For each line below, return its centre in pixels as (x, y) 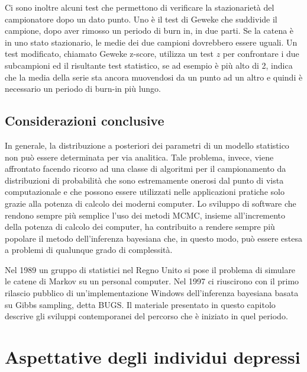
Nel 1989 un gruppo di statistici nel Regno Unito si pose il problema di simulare (150, 269)
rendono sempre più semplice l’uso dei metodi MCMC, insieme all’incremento (145, 215)
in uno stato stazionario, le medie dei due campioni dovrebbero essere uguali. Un (151, 42)
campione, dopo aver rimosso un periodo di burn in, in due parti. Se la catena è (149, 31)
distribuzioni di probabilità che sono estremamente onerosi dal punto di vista (144, 180)
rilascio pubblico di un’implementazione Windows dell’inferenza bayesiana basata (152, 293)
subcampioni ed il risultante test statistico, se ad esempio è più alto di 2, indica (149, 65)
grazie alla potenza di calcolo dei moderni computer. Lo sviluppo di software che (151, 203)
